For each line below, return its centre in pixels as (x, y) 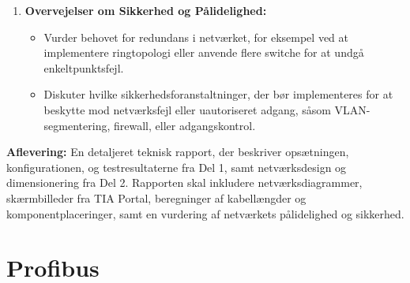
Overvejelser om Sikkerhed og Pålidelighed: (146, 10)
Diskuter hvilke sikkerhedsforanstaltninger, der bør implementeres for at (218, 94)
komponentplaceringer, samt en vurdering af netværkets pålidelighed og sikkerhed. (205, 213)
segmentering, (77, 125)
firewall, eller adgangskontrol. (184, 125)
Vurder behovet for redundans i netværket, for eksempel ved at (196, 37)
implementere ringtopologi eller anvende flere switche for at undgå (204, 52)
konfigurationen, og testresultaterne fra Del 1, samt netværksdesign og (177, 167)
